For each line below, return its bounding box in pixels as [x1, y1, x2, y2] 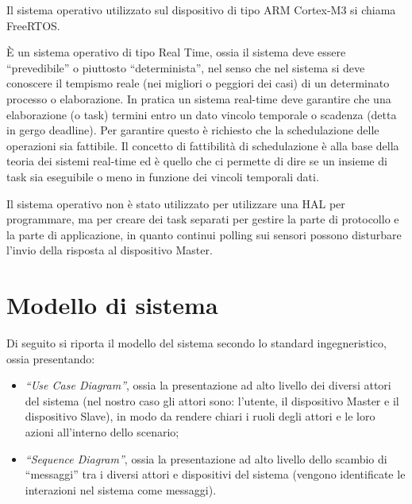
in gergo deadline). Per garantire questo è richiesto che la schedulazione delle [6, 122, 379, 138]
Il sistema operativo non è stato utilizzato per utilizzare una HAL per [6, 195, 345, 211]
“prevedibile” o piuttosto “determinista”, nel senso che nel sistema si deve [6, 59, 365, 76]
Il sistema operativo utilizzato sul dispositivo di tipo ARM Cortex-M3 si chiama [6, 2, 396, 17]
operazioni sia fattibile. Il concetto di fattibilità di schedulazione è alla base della [6, 137, 399, 153]
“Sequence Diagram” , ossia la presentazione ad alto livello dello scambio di [25, 450, 387, 467]
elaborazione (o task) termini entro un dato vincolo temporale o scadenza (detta [6, 106, 397, 122]
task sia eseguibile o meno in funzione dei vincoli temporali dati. [6, 168, 319, 184]
